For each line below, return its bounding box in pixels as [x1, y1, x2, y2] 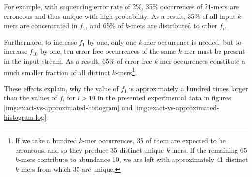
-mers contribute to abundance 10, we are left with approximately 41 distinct [19, 154, 248, 164]
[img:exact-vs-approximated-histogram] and [4, 102, 133, 112]
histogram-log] [4, 112, 47, 122]
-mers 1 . [115, 65, 137, 77]
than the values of [4, 93, 57, 103]
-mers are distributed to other [129, 20, 218, 31]
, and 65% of [85, 20, 124, 31]
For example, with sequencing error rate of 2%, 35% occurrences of [4, 1, 203, 11]
